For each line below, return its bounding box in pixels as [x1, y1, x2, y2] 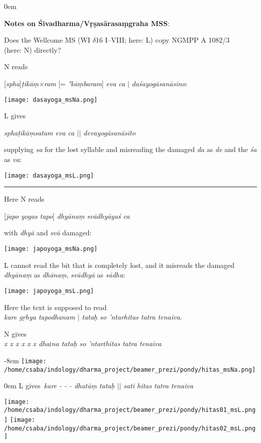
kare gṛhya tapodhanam [4, 312, 75, 322]
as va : [4, 154, 22, 164]
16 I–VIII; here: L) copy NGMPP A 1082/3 [95, 35, 230, 45]
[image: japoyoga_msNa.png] [4, 245, 98, 253]
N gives [4, 328, 27, 339]
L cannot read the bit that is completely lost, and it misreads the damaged [4, 259, 235, 270]
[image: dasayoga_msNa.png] [4, 96, 98, 103]
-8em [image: [4, 355, 47, 365]
